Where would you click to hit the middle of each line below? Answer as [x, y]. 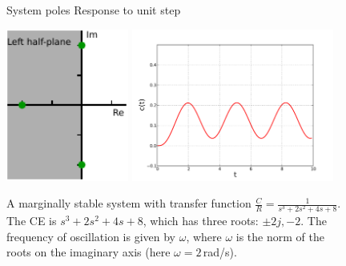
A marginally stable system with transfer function [129, 203]
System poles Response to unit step [94, 10]
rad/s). [220, 252]
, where [204, 236]
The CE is [32, 221]
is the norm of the [280, 236]
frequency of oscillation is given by [91, 236]
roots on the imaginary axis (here [89, 252]
